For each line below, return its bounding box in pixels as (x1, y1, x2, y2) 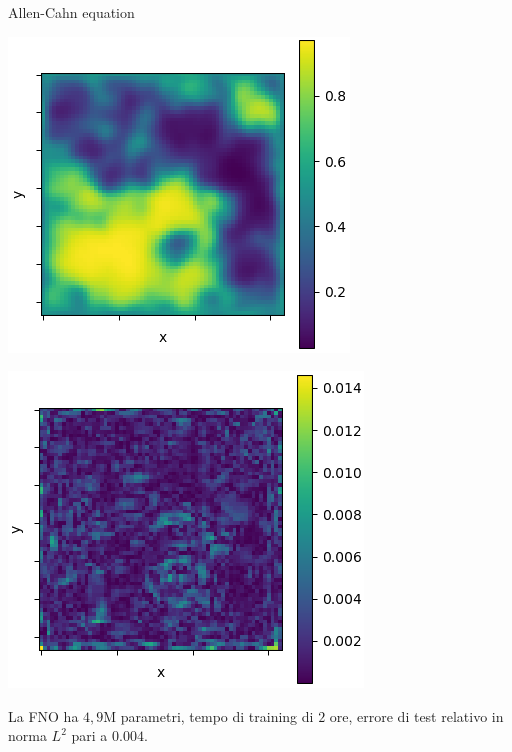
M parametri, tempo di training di (103, 705, 314, 726)
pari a (71, 725, 108, 746)
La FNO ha (8, 705, 79, 726)
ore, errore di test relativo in (329, 705, 504, 726)
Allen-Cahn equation (8, 2, 135, 22)
